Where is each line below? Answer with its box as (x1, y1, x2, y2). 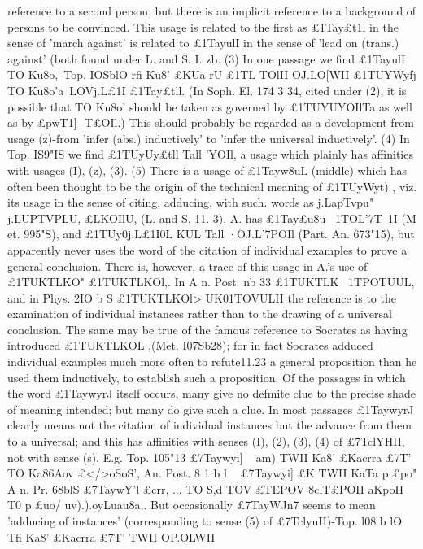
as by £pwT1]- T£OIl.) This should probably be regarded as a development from (7, 114, 414, 131)
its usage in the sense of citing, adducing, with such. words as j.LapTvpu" (7, 194, 374, 211)
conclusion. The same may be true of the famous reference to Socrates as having (7, 320, 408, 338)
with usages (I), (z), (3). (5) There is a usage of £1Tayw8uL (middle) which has (7, 161, 407, 178)
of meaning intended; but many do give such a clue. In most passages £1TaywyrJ (7, 400, 414, 417)
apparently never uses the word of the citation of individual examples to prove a (7, 241, 408, 258)
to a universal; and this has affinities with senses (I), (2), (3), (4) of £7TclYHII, (7, 433, 405, 450)
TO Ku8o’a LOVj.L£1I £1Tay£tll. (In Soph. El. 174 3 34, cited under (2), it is (7, 81, 407, 98)
